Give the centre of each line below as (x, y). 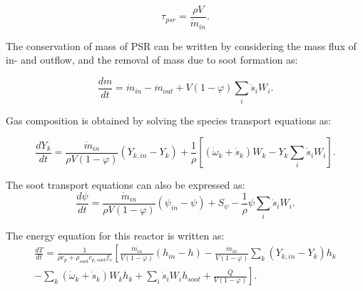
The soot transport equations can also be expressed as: (126, 185)
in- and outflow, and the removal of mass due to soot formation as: (152, 60)
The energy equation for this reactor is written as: (115, 235)
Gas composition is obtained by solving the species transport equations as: (169, 120)
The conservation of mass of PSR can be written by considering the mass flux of (181, 45)
